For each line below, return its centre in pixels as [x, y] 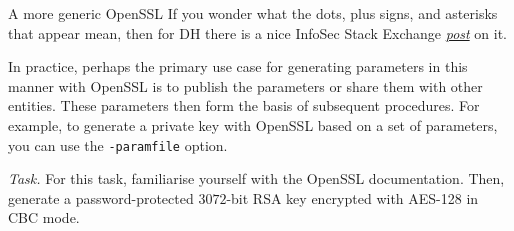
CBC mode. [44, 217]
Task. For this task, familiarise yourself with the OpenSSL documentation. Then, [256, 178]
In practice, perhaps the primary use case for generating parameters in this [238, 66]
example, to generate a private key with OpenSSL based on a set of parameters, [253, 124]
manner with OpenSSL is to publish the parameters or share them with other [245, 85]
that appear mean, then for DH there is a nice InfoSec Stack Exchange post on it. [257, 32]
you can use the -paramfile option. [118, 144]
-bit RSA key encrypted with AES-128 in [352, 197]
